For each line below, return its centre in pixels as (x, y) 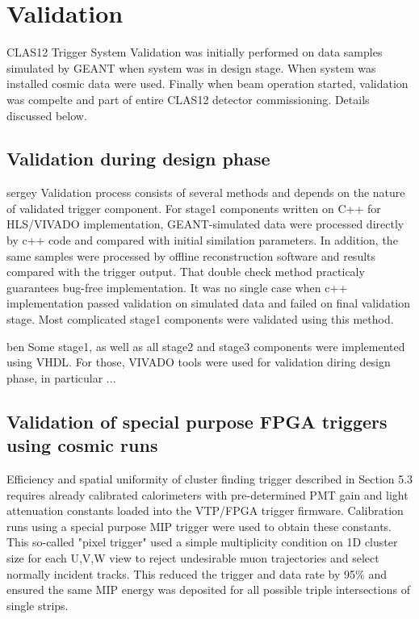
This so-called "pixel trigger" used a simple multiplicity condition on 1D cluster (202, 542)
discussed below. (47, 115)
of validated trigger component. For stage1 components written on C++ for (194, 208)
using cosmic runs (82, 445)
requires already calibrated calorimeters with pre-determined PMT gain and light (207, 494)
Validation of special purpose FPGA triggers (197, 421)
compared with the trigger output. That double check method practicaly (186, 272)
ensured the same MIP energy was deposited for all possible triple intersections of (208, 590)
